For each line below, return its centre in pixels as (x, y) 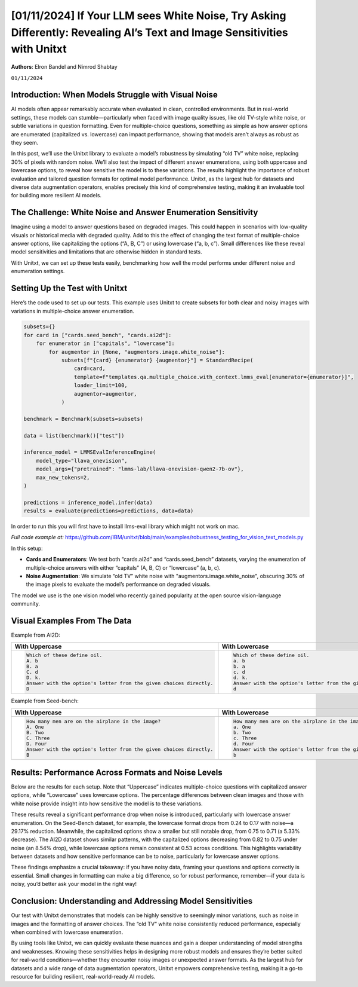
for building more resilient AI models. (56, 195)
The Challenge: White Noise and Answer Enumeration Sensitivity (135, 213)
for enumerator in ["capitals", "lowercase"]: (106, 343)
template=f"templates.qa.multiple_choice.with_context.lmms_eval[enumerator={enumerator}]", (214, 377)
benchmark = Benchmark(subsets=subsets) (83, 419)
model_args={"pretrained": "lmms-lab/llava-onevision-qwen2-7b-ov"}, (140, 469)
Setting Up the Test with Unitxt (69, 288)
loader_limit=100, (101, 385)
